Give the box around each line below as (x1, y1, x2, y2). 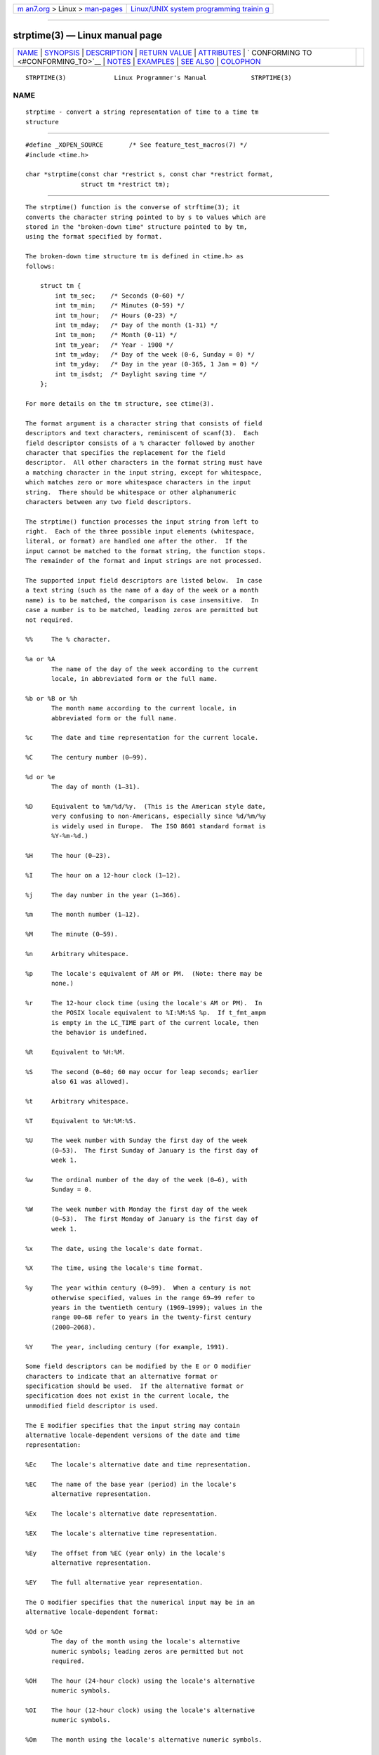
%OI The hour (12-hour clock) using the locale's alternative (25, 1706, 255, 1714)
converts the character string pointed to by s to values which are (25, 213, 266, 221)
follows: (25, 262, 55, 270)
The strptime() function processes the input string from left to (25, 517, 259, 526)
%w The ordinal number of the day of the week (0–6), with (25, 1176, 248, 1184)
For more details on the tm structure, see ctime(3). (25, 400, 214, 408)
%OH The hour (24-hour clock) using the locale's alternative (25, 1676, 255, 1685)
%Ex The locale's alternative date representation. (25, 1510, 218, 1518)
